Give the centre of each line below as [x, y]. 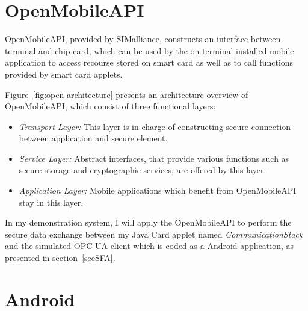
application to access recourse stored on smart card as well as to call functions [149, 62]
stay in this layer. [51, 202]
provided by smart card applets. [64, 74]
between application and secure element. [93, 138]
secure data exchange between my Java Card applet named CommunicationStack [154, 234]
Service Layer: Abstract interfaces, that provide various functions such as [154, 158]
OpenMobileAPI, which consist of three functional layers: [110, 106]
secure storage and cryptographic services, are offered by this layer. [143, 170]
